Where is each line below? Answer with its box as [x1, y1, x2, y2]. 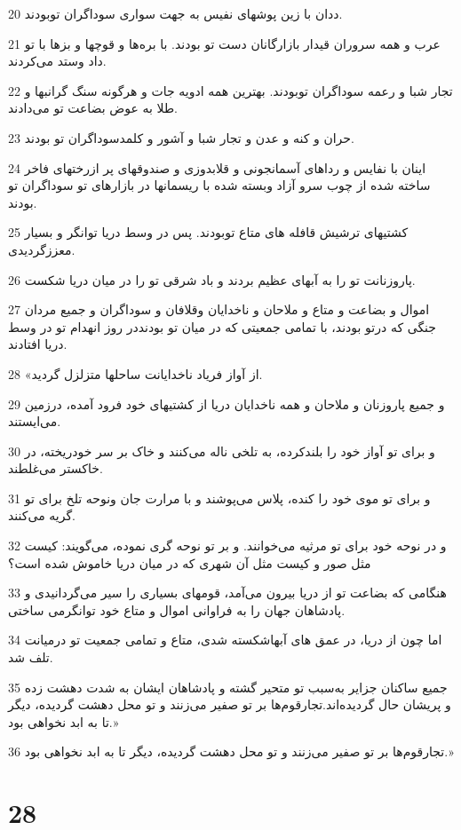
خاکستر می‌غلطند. [8, 459, 103, 478]
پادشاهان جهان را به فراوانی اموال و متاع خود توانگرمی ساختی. [8, 600, 346, 619]
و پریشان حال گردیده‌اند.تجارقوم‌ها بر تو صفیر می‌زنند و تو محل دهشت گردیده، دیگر [8, 695, 451, 714]
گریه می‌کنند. [8, 506, 76, 525]
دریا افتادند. [8, 335, 68, 353]
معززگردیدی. [8, 240, 76, 258]
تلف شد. [8, 648, 53, 667]
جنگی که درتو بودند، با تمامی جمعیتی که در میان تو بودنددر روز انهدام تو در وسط [8, 317, 436, 336]
